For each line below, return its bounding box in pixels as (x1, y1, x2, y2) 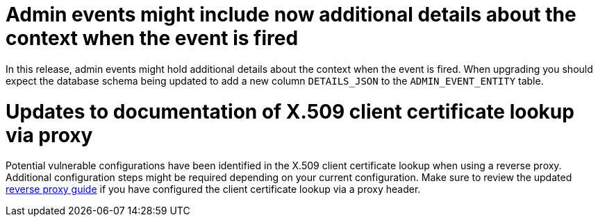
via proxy (6, 123, 93, 147)
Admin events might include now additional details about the (6, 3, 576, 26)
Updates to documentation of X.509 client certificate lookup (6, 99, 574, 123)
